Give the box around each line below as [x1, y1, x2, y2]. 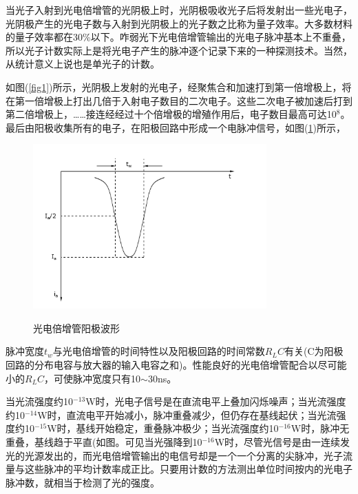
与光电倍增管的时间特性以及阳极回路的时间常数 [52, 344, 265, 358]
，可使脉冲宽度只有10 [44, 371, 141, 385]
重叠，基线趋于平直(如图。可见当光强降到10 [6, 434, 202, 449]
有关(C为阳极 [284, 344, 344, 358]
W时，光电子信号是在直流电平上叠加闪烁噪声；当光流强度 [85, 394, 346, 409]
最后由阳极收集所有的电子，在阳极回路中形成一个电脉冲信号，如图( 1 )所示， [6, 120, 346, 134]
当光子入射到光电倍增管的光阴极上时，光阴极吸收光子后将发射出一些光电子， [6, 3, 352, 17]
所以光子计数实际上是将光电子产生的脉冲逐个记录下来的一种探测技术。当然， [6, 43, 352, 57]
